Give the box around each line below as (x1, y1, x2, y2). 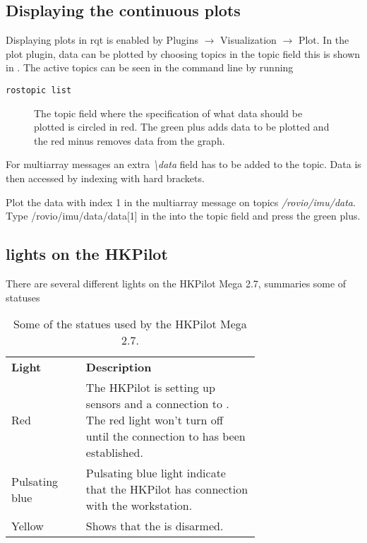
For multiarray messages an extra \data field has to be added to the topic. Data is (6, 157, 361, 172)
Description (85, 359, 152, 376)
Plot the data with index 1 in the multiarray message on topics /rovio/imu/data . (6, 194, 356, 209)
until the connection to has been (85, 428, 246, 445)
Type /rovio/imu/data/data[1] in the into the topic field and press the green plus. (6, 208, 361, 223)
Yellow (11, 518, 44, 535)
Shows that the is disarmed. (85, 518, 224, 535)
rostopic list (6, 85, 72, 95)
